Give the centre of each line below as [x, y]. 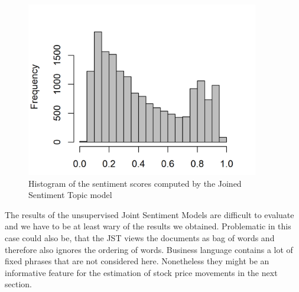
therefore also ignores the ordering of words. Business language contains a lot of [149, 249]
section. [18, 284]
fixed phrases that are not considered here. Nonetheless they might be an [137, 261]
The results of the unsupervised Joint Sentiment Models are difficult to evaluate [149, 214]
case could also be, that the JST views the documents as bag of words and [140, 237]
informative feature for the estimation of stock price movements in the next [141, 272]
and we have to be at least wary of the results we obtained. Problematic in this [148, 226]
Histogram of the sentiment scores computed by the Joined [135, 183]
